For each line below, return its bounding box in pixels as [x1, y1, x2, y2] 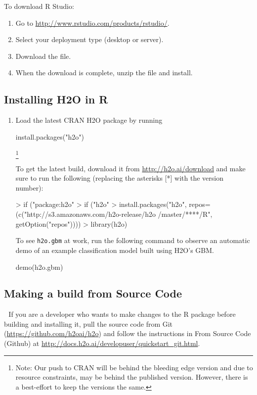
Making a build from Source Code [4, 286, 182, 301]
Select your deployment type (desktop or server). [15, 34, 164, 45]
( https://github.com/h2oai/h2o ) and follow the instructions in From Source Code [4, 328, 251, 339]
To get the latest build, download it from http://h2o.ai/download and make [15, 163, 246, 173]
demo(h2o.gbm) [15, 261, 63, 272]
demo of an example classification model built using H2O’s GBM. [15, 245, 214, 255]
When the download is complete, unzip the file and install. [15, 67, 193, 78]
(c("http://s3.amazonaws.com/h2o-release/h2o [15, 209, 156, 219]
